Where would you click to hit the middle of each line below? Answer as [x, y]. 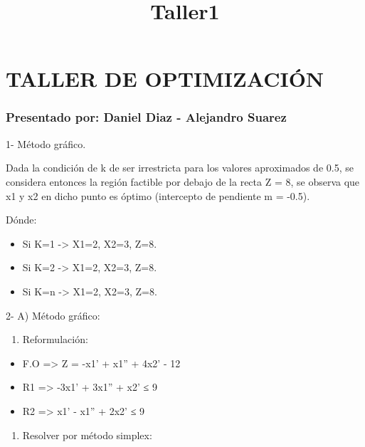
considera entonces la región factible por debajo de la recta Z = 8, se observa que [183, 181]
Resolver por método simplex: [87, 435]
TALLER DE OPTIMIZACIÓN [165, 79]
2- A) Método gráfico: [53, 315]
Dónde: [21, 220]
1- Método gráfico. [46, 143]
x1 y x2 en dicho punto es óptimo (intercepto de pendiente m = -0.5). [158, 195]
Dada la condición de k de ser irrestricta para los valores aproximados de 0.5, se [180, 168]
